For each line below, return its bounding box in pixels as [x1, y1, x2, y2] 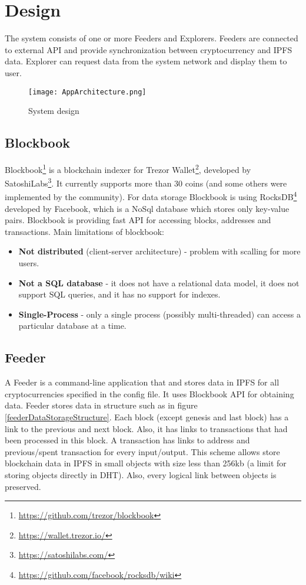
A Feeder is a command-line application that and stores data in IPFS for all [5, 376, 280, 388]
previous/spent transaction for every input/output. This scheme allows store [5, 445, 280, 457]
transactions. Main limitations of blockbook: [5, 225, 164, 237]
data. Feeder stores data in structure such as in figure [5, 399, 198, 411]
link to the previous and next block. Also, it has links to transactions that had [5, 422, 288, 434]
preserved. [5, 480, 41, 492]
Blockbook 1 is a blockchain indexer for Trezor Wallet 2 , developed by [5, 161, 251, 175]
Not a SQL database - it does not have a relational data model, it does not [18, 276, 300, 289]
